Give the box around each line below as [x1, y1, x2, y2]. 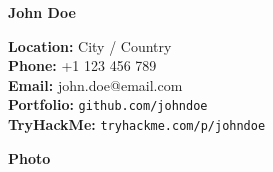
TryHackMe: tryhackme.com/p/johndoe [8, 114, 266, 135]
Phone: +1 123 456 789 [8, 55, 157, 76]
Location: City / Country [8, 35, 172, 56]
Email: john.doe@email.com [8, 74, 183, 95]
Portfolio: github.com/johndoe [8, 94, 208, 115]
